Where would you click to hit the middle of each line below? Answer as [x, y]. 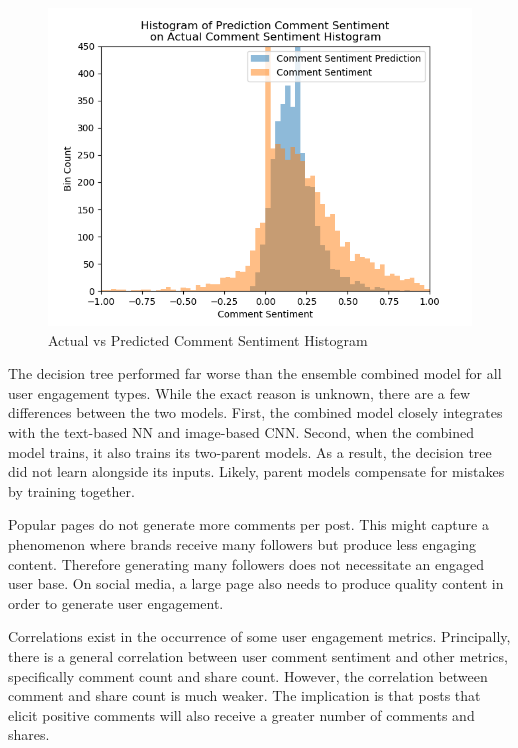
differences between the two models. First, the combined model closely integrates [255, 412]
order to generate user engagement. [116, 602]
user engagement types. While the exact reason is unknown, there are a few [239, 392]
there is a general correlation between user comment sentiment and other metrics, [258, 655]
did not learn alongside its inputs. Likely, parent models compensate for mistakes [256, 471]
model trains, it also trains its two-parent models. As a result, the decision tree [250, 451]
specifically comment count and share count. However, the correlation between [248, 675]
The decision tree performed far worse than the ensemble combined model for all [255, 373]
